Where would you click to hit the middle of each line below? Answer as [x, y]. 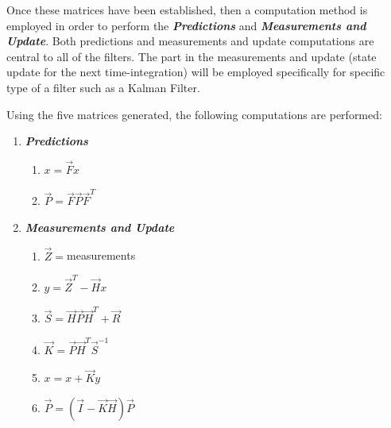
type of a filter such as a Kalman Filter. [103, 87]
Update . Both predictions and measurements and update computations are [190, 41]
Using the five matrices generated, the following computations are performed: [194, 114]
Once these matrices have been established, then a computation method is [187, 10]
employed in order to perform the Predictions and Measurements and [186, 25]
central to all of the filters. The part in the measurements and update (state [192, 56]
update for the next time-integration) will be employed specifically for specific [196, 72]
